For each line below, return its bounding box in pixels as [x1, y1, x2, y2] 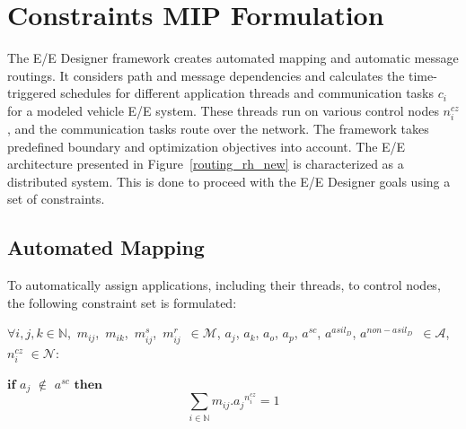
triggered [7, 83, 57, 102]
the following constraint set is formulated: [7, 293, 237, 311]
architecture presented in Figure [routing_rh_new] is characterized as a [7, 154, 404, 173]
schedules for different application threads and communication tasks [60, 83, 435, 102]
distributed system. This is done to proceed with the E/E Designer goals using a [7, 171, 451, 190]
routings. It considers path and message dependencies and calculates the [7, 66, 405, 84]
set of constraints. [7, 189, 105, 208]
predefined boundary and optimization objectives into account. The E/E [7, 136, 406, 155]
